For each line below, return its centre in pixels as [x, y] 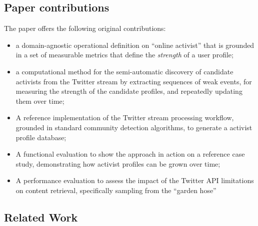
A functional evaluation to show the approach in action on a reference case [130, 154]
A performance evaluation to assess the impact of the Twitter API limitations [135, 180]
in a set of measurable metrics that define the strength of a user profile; [124, 55]
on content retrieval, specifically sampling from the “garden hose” [116, 190]
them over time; [40, 101]
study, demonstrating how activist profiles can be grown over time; [118, 163]
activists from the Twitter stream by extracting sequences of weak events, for [134, 81]
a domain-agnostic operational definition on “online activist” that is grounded [135, 45]
